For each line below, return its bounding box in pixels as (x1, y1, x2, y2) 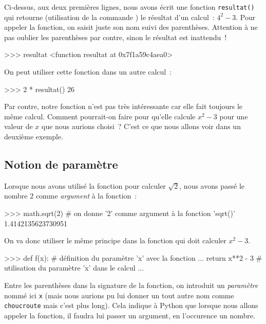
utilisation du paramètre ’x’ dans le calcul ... (4, 262, 144, 273)
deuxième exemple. (4, 131, 64, 141)
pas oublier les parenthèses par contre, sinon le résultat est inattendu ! (4, 31, 227, 42)
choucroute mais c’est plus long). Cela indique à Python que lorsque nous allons (4, 300, 258, 311)
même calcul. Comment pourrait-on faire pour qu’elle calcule (4, 111, 196, 121)
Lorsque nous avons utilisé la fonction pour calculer (4, 180, 166, 191)
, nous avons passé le (179, 180, 244, 191)
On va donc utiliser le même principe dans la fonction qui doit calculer (4, 235, 226, 246)
